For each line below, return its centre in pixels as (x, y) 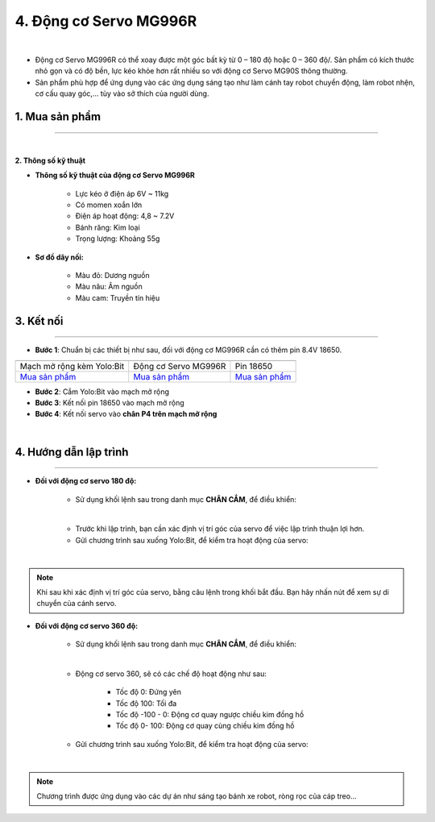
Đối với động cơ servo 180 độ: (86, 481)
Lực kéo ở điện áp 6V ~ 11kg (122, 193)
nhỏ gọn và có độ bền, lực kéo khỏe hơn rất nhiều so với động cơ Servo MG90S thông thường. (191, 71)
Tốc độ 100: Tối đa (146, 703)
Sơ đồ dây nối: (60, 257)
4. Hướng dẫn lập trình (72, 452)
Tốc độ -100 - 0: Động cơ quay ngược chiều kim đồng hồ (210, 715)
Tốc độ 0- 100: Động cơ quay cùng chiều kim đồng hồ (205, 726)
